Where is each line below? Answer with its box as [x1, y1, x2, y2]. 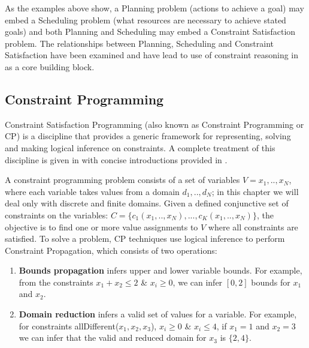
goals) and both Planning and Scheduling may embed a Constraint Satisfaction [5, 25, 296, 38]
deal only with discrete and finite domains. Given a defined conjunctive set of [5, 197, 289, 209]
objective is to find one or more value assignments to [5, 220, 198, 233]
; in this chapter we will [211, 185, 299, 197]
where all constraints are [208, 220, 298, 233]
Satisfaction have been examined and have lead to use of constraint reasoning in [5, 49, 299, 61]
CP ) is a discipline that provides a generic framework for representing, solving [5, 130, 291, 142]
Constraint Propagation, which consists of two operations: [5, 244, 217, 256]
